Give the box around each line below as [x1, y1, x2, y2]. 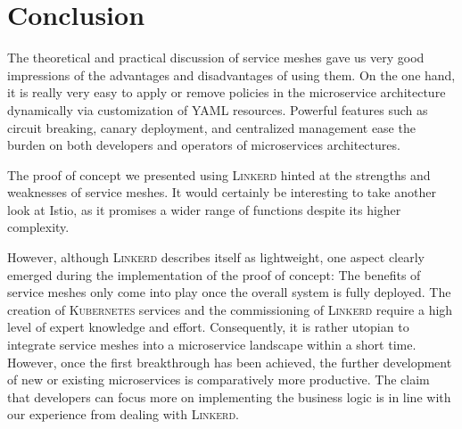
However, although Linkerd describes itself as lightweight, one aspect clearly [7, 248, 425, 267]
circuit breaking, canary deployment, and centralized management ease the [7, 118, 416, 136]
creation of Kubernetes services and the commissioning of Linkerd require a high [7, 300, 453, 318]
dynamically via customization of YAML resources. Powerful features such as [7, 100, 428, 119]
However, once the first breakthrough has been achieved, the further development [7, 352, 452, 371]
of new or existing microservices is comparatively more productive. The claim [7, 370, 430, 389]
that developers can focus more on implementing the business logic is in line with [7, 387, 451, 406]
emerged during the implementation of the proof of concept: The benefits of [7, 265, 421, 284]
